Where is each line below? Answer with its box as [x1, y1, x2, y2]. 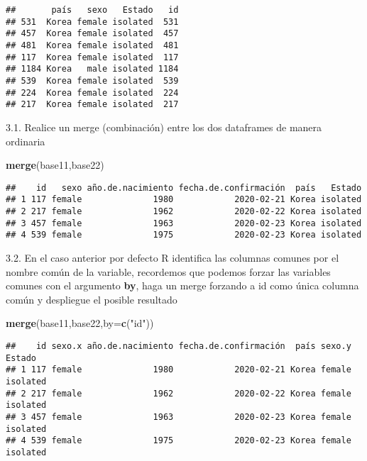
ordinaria [6, 133, 45, 148]
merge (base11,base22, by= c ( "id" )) [6, 316, 154, 331]
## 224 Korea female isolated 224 [6, 87, 179, 98]
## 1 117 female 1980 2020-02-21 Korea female [6, 365, 351, 375]
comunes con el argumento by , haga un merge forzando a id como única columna [6, 278, 359, 293]
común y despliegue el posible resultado [6, 291, 177, 306]
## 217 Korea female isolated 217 [6, 99, 179, 110]
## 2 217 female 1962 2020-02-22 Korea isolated [6, 206, 362, 216]
